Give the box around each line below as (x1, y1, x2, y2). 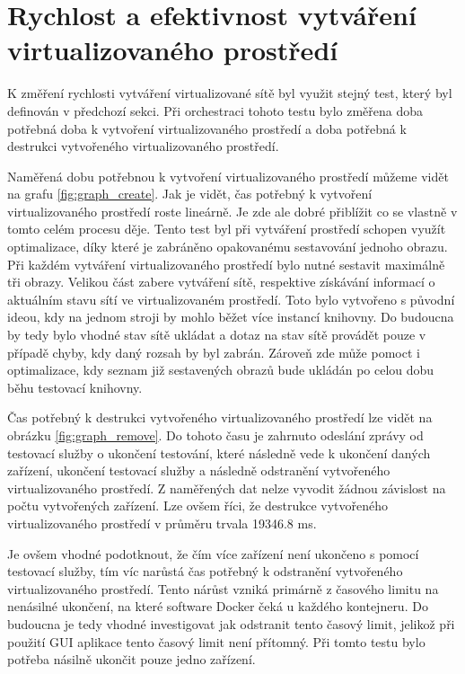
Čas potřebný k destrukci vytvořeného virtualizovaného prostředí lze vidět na (7, 408, 433, 427)
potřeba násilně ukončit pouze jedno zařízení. (7, 650, 256, 669)
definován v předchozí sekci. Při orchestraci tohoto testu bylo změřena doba (7, 101, 423, 120)
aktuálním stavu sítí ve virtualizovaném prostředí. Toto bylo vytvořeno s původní (7, 289, 455, 308)
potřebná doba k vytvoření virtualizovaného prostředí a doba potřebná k (7, 119, 407, 137)
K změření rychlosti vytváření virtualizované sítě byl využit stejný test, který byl (7, 84, 452, 102)
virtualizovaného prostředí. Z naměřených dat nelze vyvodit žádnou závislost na (7, 478, 446, 497)
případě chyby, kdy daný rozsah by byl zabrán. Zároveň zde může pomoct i (7, 342, 420, 361)
